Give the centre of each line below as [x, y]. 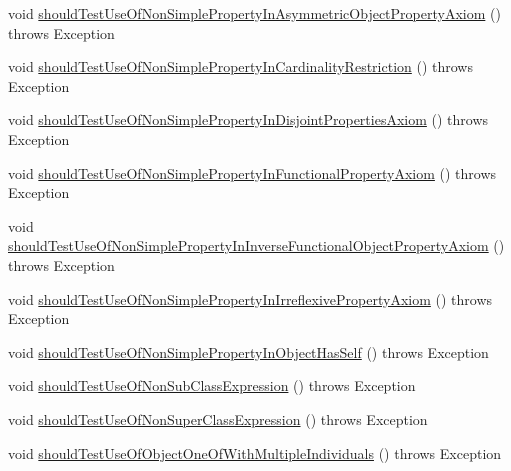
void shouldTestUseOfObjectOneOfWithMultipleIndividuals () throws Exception [255, 452]
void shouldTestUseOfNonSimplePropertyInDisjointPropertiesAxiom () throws [248, 119]
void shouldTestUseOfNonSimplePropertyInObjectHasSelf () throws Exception [248, 351]
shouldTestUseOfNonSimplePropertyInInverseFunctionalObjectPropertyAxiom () [256, 245]
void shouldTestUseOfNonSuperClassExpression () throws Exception [218, 418]
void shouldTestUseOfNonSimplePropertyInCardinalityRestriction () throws [240, 66]
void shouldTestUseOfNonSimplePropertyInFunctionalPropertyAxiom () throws [252, 172]
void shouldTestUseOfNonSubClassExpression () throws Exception [212, 385]
